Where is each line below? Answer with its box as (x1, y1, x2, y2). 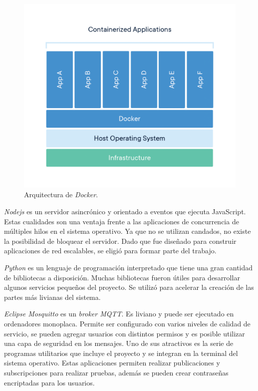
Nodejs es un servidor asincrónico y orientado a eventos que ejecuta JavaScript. (4, 206, 246, 217)
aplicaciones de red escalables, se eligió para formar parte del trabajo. (4, 245, 217, 256)
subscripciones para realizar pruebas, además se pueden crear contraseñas (4, 367, 229, 377)
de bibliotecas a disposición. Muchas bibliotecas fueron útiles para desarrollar (4, 272, 240, 282)
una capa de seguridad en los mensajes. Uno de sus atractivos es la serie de (4, 338, 234, 348)
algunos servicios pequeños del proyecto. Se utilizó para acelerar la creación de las (4, 282, 254, 292)
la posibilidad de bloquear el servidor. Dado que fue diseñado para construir (4, 235, 237, 246)
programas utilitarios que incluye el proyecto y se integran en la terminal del (4, 347, 238, 358)
